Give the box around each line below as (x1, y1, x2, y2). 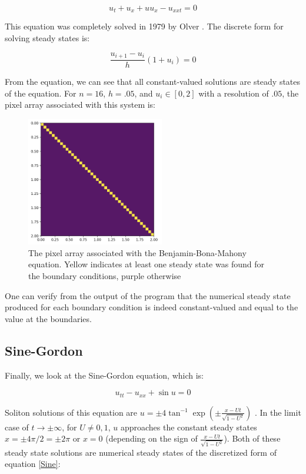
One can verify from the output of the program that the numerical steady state (5, 289, 291, 301)
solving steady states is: (5, 32, 90, 44)
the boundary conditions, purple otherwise (28, 269, 181, 281)
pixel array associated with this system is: (5, 98, 156, 111)
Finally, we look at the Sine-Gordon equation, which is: (5, 369, 204, 381)
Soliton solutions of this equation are (5, 406, 138, 418)
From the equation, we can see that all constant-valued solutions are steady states (5, 75, 301, 88)
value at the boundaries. (5, 312, 92, 324)
